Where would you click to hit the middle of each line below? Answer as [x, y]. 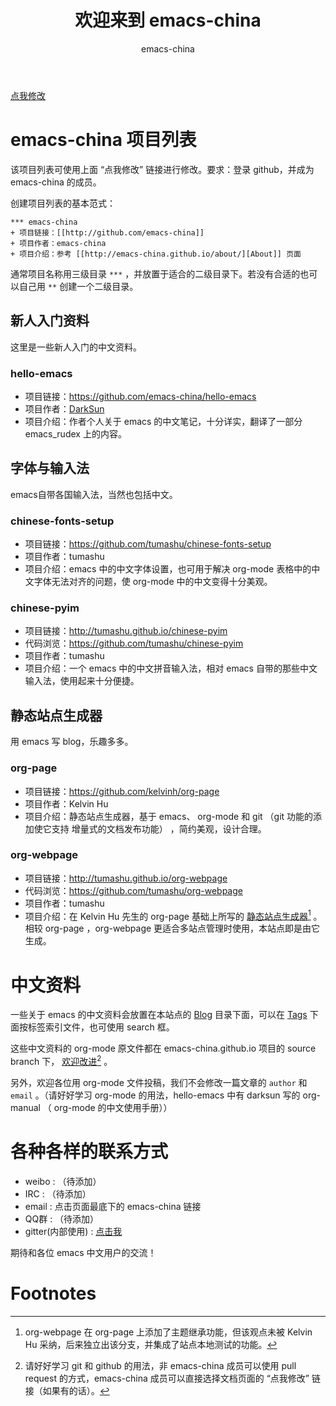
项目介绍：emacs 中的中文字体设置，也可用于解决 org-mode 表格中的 [168, 569]
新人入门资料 [50, 321]
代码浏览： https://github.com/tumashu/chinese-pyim [134, 643]
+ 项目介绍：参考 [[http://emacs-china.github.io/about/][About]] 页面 [156, 254]
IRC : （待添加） [58, 1193]
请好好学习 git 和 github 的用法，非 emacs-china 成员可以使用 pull [160, 1365]
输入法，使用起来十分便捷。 [82, 681]
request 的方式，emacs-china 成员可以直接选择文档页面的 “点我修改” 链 [172, 1378]
